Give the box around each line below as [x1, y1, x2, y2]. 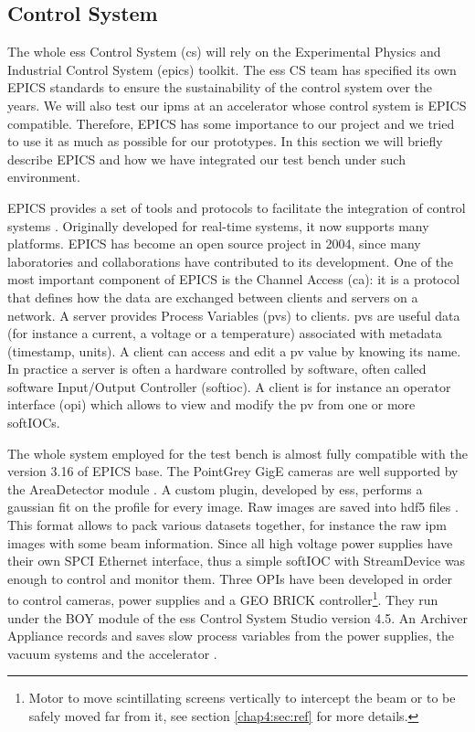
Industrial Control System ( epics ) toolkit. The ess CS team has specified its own [7, 59, 457, 79]
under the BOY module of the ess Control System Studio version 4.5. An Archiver [7, 608, 468, 627]
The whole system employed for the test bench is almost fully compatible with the [7, 443, 468, 462]
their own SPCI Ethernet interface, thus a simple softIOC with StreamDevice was [7, 551, 466, 570]
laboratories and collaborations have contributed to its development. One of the [7, 251, 454, 271]
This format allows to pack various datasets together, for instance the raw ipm [7, 515, 447, 535]
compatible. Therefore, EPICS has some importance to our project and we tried [7, 113, 455, 133]
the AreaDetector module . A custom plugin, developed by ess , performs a [7, 479, 423, 498]
